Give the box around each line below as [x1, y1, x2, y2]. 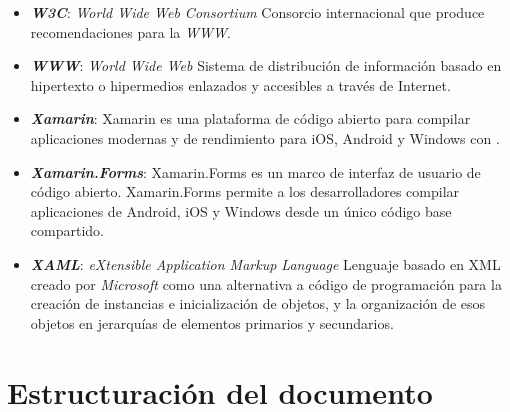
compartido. [30, 220, 104, 241]
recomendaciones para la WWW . [30, 21, 231, 42]
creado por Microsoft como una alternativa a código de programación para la [30, 273, 502, 294]
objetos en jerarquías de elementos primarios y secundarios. [30, 312, 394, 333]
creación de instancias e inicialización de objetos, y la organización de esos [30, 293, 486, 314]
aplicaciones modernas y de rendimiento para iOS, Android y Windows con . [30, 127, 500, 148]
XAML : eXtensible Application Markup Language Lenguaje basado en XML [30, 253, 501, 274]
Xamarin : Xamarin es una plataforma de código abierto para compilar [30, 108, 471, 129]
